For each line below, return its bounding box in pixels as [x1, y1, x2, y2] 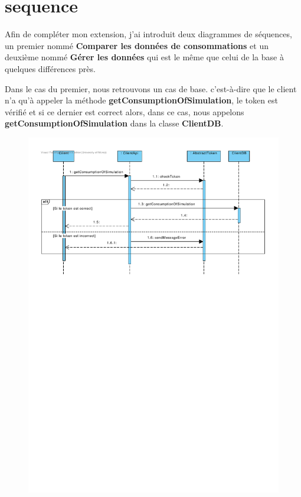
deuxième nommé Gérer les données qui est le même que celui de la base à [5, 51, 284, 63]
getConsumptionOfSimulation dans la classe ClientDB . [5, 117, 224, 129]
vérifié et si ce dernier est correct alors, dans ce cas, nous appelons [5, 105, 244, 118]
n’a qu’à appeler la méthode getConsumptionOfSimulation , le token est [5, 94, 278, 106]
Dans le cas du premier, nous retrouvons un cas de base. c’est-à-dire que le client [5, 82, 297, 95]
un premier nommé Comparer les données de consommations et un [5, 39, 269, 51]
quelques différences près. [5, 62, 96, 74]
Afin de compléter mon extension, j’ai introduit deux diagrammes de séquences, [5, 28, 292, 40]
